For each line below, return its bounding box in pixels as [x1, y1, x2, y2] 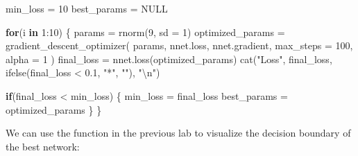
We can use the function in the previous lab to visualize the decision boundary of [6, 125, 351, 140]
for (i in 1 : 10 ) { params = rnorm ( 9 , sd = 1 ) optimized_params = [6, 24, 285, 39]
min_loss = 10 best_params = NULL [6, 1, 168, 15]
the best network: [6, 139, 80, 153]
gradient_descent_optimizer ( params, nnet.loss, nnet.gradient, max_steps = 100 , [6, 38, 353, 53]
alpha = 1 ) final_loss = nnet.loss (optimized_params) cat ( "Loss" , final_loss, [6, 51, 332, 66]
